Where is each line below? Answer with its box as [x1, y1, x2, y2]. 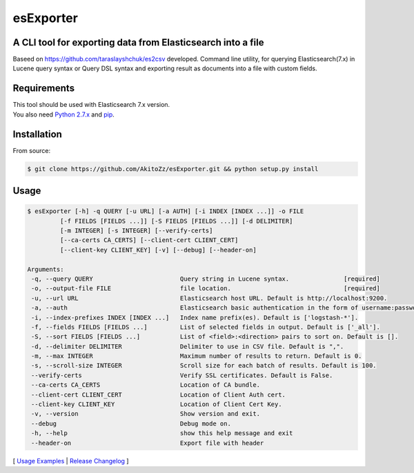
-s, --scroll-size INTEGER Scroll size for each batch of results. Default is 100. [31, 362, 377, 370]
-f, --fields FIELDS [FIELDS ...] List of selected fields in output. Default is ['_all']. [31, 323, 381, 331]
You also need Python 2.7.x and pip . [12, 110, 115, 119]
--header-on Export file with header [31, 439, 264, 447]
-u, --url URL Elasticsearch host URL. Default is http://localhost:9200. [31, 294, 388, 302]
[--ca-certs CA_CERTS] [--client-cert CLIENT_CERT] [59, 236, 239, 244]
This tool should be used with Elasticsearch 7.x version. [12, 101, 170, 109]
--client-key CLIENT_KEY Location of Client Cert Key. [31, 401, 282, 408]
